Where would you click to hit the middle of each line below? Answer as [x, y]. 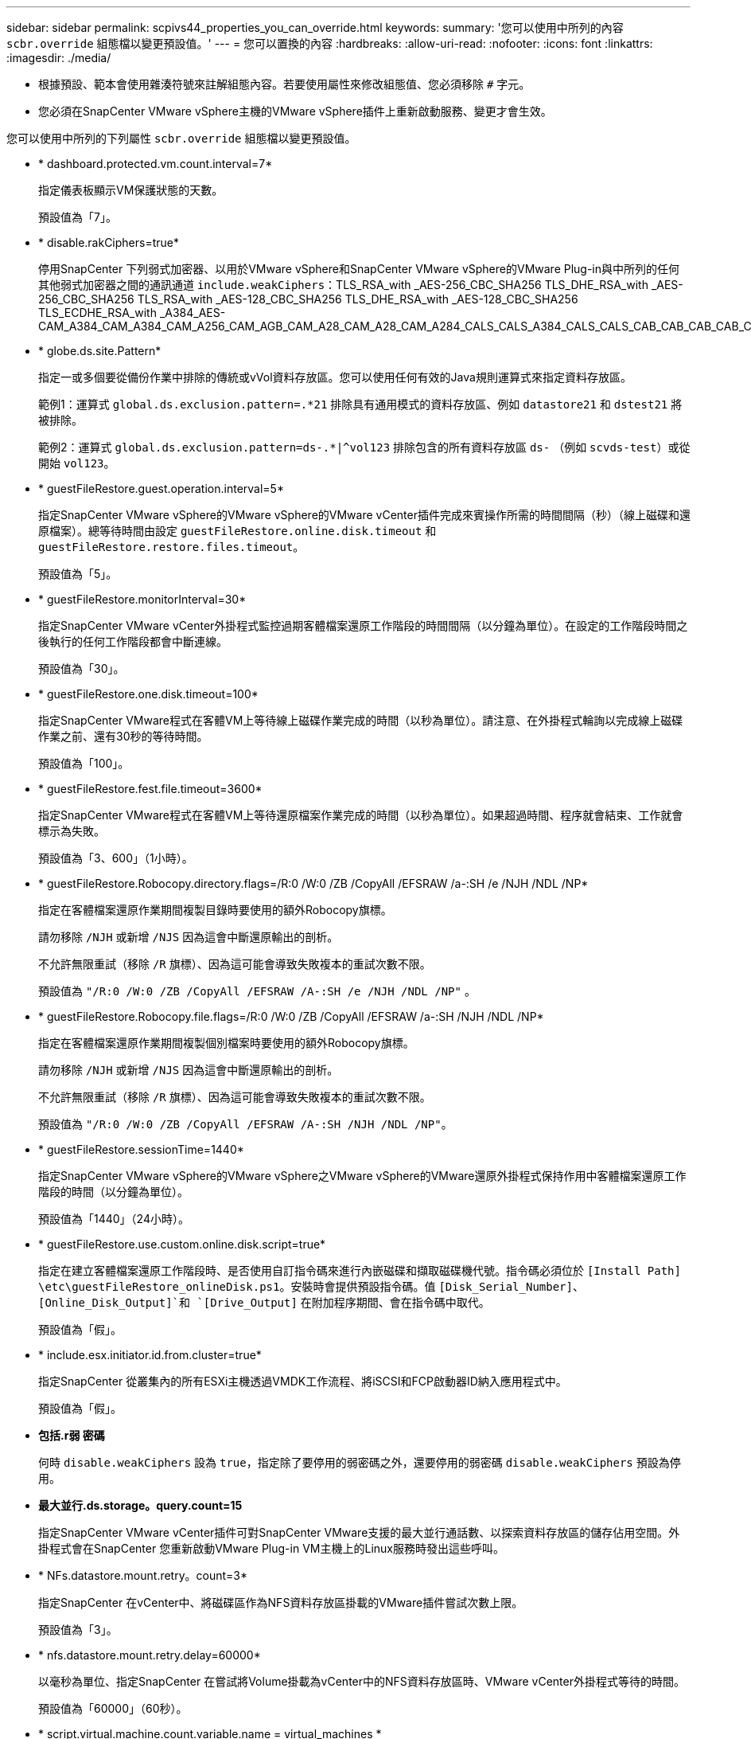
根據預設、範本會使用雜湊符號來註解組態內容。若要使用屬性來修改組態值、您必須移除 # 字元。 [284, 84]
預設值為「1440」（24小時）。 [114, 1219]
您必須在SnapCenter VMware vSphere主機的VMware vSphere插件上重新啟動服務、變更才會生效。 [295, 111]
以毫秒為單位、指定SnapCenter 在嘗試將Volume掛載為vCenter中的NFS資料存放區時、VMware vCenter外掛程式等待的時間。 [362, 1681]
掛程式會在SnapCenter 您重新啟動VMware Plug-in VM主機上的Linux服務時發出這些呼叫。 [271, 1548]
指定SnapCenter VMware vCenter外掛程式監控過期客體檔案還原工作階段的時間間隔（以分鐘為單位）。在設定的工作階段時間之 [363, 625]
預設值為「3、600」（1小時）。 [116, 858]
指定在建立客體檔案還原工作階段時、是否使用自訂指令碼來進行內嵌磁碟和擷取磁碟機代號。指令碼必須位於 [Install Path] [360, 1270]
